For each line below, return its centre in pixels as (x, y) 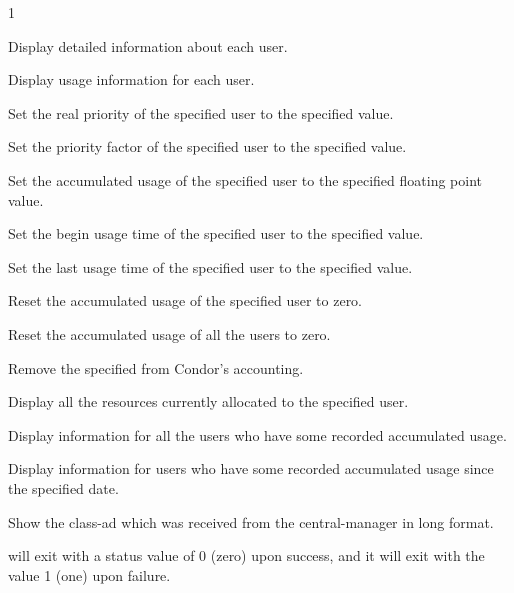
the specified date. (63, 487)
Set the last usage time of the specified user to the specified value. (210, 266)
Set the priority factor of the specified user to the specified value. (207, 146)
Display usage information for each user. (131, 79)
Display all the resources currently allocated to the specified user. (208, 401)
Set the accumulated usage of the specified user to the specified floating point (245, 179)
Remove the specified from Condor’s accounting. (156, 367)
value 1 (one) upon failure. (89, 574)
